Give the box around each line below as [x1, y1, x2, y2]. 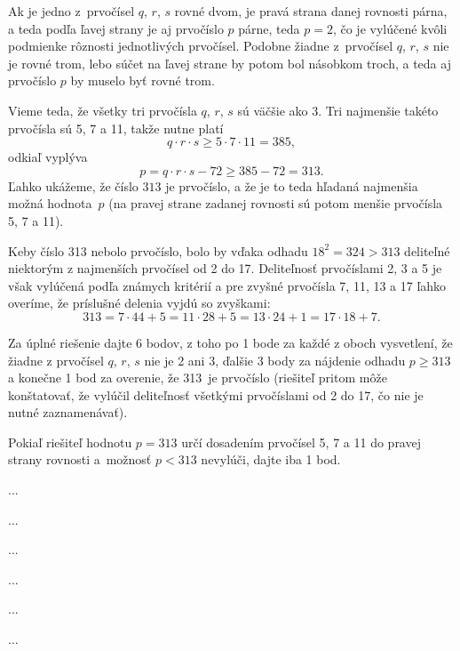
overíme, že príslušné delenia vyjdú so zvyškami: [8, 293, 271, 312]
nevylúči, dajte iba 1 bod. [201, 450, 341, 469]
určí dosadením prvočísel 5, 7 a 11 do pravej [181, 432, 421, 451]
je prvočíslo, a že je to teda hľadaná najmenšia [165, 176, 418, 195]
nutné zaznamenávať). [8, 403, 128, 422]
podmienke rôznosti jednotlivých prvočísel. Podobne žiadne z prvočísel [8, 36, 393, 55]
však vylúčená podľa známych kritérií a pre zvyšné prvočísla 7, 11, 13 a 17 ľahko [8, 276, 447, 294]
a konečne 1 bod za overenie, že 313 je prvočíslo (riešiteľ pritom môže [8, 368, 387, 387]
